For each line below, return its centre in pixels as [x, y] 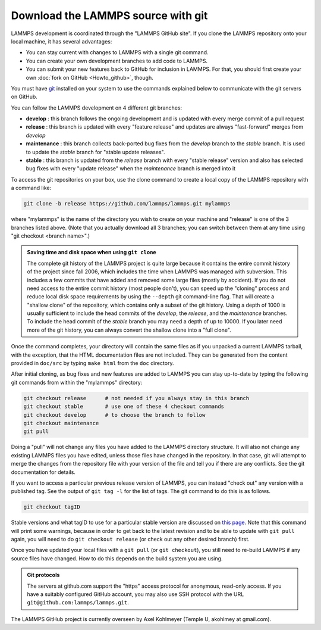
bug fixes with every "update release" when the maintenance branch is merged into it [131, 169]
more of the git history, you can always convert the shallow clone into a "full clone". [129, 330]
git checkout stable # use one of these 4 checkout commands [124, 407]
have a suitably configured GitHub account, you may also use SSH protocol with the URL [136, 594]
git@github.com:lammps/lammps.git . [78, 603]
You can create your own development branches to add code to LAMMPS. [117, 61]
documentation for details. [43, 472]
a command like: [31, 188]
